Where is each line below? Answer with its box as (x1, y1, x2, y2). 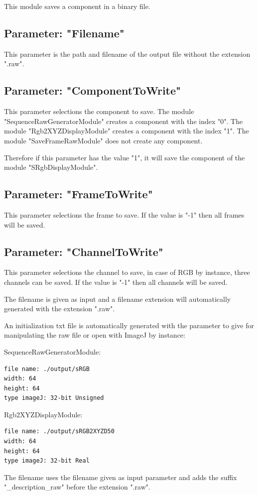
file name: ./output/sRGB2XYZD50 (4, 428, 115, 435)
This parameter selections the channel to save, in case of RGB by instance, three (4, 267, 250, 277)
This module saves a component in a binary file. (4, 1, 150, 11)
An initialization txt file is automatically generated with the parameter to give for (4, 320, 254, 330)
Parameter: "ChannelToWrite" (4, 244, 163, 259)
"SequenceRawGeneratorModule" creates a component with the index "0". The (4, 116, 243, 126)
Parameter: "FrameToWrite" (4, 186, 153, 202)
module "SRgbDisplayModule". (4, 162, 98, 172)
